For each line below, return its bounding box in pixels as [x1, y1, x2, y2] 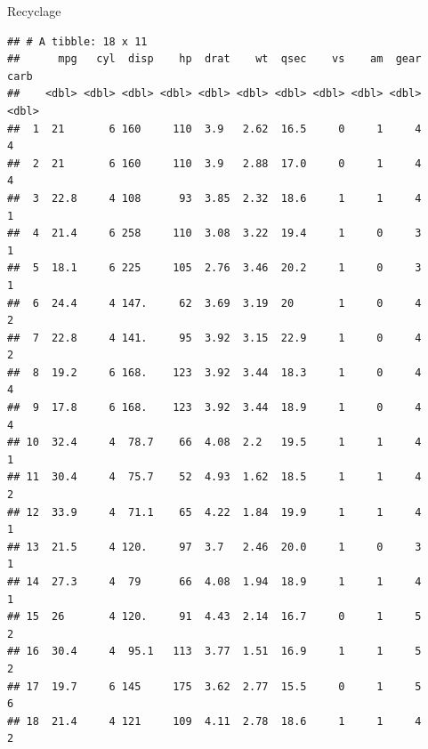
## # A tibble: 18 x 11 [7, 35, 148, 48]
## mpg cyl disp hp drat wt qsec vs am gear [7, 52, 422, 66]
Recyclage [7, 2, 61, 20]
